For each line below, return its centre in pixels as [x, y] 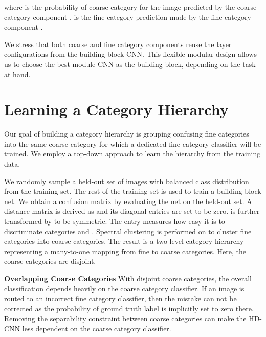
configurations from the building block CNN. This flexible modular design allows [130, 54]
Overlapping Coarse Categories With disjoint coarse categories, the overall [128, 278]
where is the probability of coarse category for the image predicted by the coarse [130, 7]
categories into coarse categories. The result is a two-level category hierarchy [124, 241]
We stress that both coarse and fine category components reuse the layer [118, 44]
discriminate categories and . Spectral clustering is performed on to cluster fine [128, 231]
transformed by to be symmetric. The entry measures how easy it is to [115, 221]
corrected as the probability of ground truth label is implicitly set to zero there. [129, 308]
